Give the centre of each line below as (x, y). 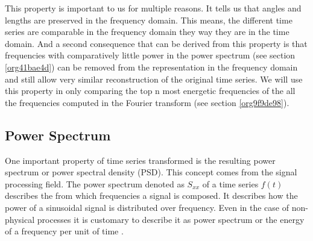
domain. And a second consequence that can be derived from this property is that (156, 43)
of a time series (230, 183)
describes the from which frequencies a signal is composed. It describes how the (151, 196)
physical (20, 219)
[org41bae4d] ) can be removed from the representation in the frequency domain (151, 67)
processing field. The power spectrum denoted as (95, 183)
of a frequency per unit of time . (64, 231)
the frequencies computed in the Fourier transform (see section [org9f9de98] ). (147, 102)
